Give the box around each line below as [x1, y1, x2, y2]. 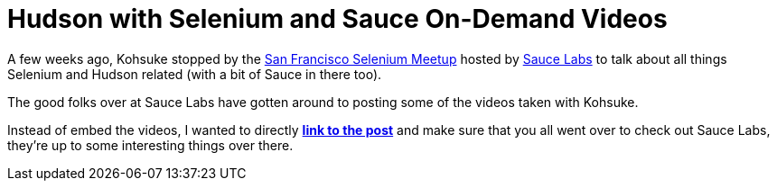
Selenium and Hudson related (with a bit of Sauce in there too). [7, 66, 382, 82]
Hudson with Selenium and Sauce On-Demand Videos [7, 4, 668, 34]
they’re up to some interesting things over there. [7, 137, 294, 153]
